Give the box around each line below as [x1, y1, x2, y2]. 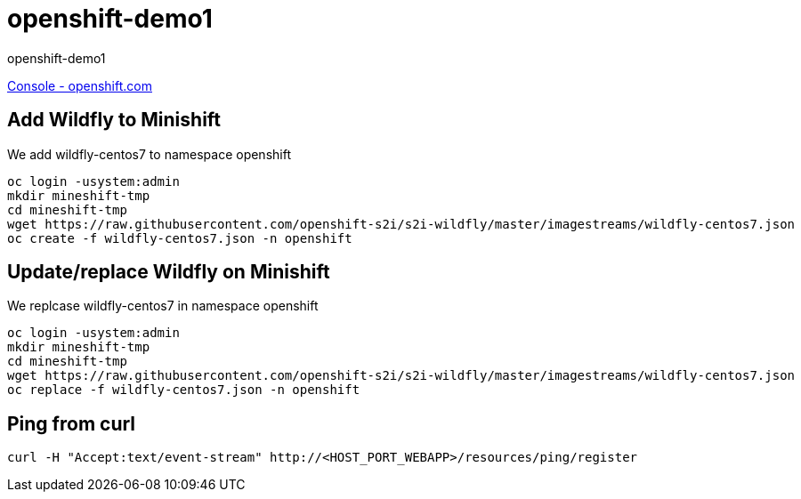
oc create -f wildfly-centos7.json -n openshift [7, 230, 352, 245]
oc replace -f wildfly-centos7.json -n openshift [7, 382, 360, 398]
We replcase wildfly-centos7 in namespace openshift [7, 298, 319, 314]
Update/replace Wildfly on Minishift [7, 261, 330, 284]
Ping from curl [7, 412, 136, 435]
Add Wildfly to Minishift [7, 109, 222, 132]
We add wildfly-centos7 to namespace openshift [7, 146, 291, 162]
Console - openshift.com [7, 77, 152, 93]
